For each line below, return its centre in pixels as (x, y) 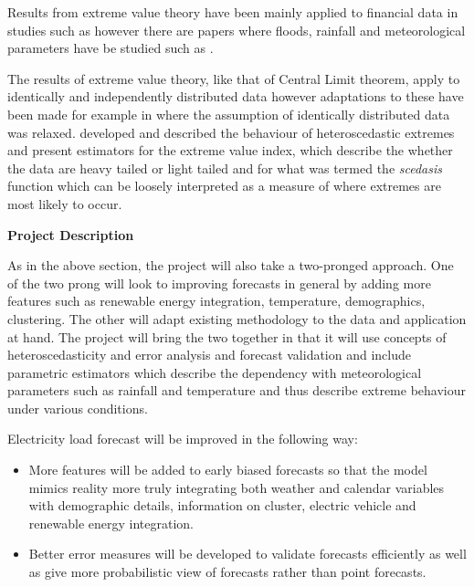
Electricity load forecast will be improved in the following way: (183, 439)
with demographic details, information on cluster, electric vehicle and (222, 505)
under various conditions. (78, 408)
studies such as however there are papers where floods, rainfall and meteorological (237, 30)
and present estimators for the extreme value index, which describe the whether (230, 150)
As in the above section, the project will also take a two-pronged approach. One (231, 265)
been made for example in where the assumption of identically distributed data (229, 114)
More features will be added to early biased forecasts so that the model (228, 470)
